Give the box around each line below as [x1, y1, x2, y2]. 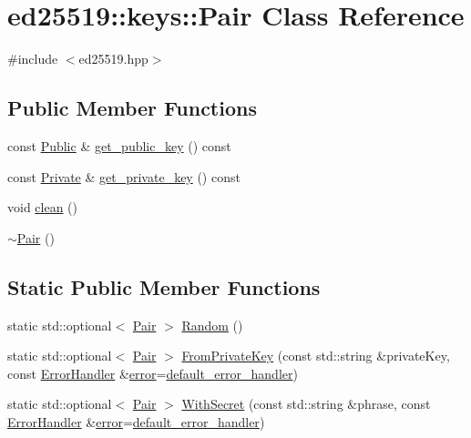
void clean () [7, 198, 78, 217]
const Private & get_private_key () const [7, 167, 241, 186]
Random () [181, 315, 243, 334]
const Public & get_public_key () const [7, 136, 231, 155]
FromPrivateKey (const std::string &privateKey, [181, 346, 450, 365]
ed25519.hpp [78, 49, 148, 68]
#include [7, 49, 58, 68]
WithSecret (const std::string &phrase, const [181, 394, 431, 413]
